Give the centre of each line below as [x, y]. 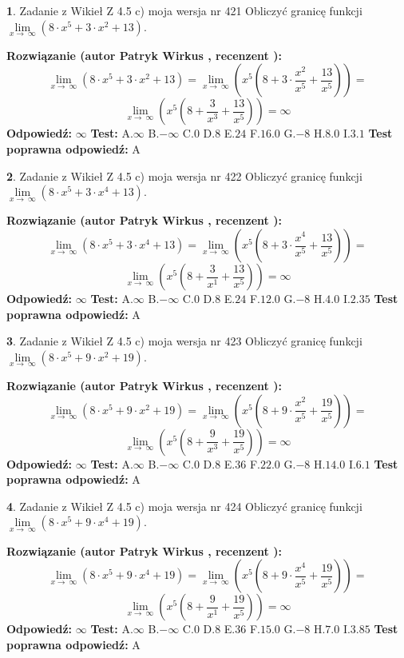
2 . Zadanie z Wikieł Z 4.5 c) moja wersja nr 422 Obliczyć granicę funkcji [184, 175]
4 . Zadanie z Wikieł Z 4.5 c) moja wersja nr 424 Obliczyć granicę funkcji [184, 506]
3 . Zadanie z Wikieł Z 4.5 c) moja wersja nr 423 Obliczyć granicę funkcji [184, 341]
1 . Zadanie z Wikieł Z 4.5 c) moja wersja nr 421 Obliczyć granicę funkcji [184, 10]
